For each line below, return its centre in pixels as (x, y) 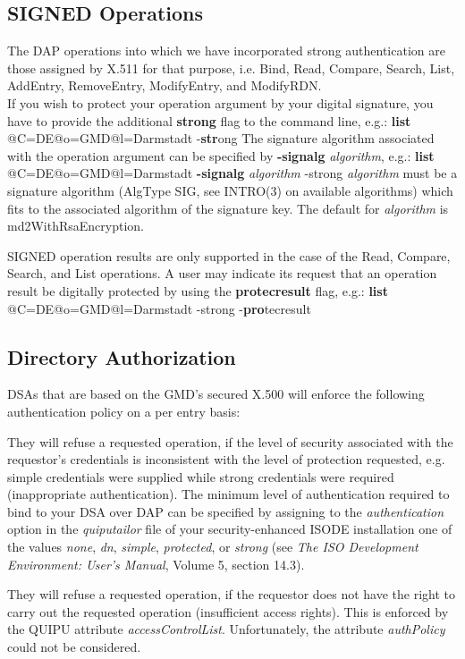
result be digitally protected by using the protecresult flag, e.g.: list (198, 290)
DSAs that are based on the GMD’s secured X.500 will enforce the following (216, 394)
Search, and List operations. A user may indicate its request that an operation (222, 273)
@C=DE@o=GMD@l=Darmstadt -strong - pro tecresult (159, 308)
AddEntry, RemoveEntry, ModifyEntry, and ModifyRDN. (165, 85)
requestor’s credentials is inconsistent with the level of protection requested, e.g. (226, 459)
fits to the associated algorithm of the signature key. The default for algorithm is (228, 208)
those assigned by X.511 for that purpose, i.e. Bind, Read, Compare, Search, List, (231, 68)
